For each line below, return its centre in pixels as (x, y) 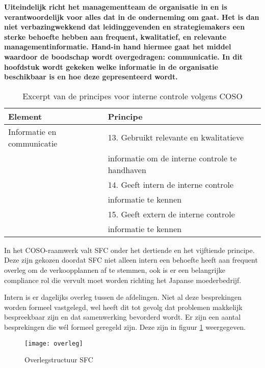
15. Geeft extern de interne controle (171, 214)
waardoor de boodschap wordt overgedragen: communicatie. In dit (124, 56)
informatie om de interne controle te (172, 158)
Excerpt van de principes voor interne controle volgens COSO (132, 96)
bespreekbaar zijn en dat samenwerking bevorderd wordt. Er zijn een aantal (123, 317)
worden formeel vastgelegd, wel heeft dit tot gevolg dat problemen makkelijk (123, 307)
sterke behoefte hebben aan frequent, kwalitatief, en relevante (115, 36)
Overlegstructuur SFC (59, 360)
